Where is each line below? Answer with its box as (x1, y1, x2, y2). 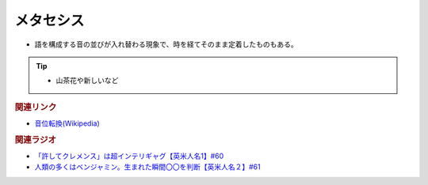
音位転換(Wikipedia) (34, 119, 101, 128)
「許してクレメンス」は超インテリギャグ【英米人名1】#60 (34, 151, 224, 161)
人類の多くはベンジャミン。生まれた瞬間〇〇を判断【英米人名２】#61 (34, 162, 261, 172)
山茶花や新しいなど (55, 76, 119, 85)
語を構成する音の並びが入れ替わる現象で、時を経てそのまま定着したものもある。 (34, 40, 299, 49)
